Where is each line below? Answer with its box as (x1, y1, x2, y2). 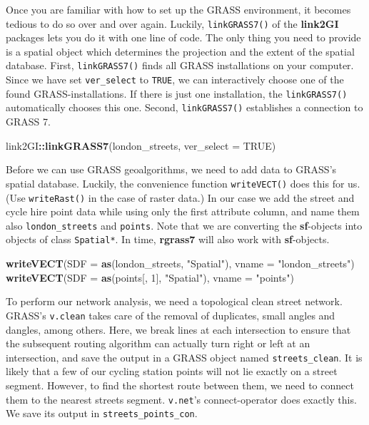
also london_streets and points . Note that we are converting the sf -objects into (6, 217, 363, 232)
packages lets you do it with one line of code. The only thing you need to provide (6, 30, 361, 45)
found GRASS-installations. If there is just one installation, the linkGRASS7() (6, 86, 348, 101)
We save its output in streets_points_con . (6, 406, 198, 421)
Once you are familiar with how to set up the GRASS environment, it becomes (6, 2, 351, 16)
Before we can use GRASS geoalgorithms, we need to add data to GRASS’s (6, 162, 337, 177)
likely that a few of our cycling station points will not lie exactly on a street (6, 364, 338, 379)
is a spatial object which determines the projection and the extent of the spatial (6, 43, 355, 58)
